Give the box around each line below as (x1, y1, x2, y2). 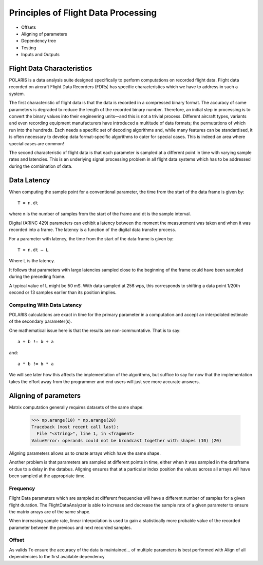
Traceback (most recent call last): (31, 424, 119, 430)
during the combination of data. (9, 163, 73, 169)
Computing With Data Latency (9, 301, 82, 308)
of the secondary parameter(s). (9, 318, 73, 324)
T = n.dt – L (18, 247, 49, 253)
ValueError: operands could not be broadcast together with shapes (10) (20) (31, 438, 222, 443)
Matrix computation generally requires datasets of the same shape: (9, 404, 144, 410)
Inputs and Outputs (21, 52, 60, 58)
